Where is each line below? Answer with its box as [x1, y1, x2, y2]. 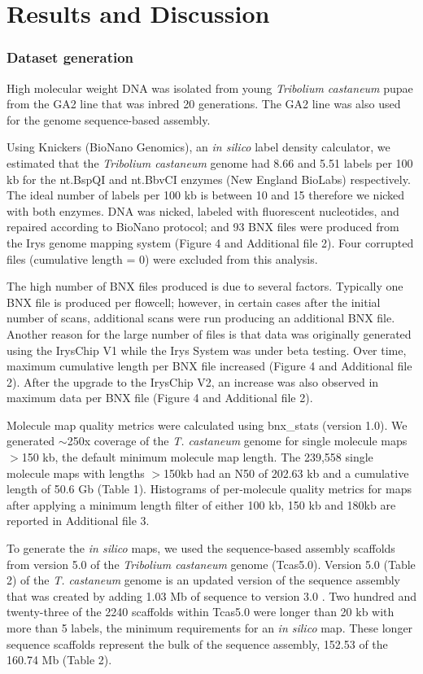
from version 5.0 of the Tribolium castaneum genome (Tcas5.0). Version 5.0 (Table [7, 555, 416, 572]
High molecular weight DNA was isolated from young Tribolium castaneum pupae [7, 79, 413, 96]
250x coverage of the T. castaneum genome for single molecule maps [67, 432, 408, 449]
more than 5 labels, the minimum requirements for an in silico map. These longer [7, 619, 413, 636]
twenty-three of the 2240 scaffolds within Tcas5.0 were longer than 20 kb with [7, 603, 395, 620]
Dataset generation [7, 47, 134, 68]
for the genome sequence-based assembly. [7, 111, 211, 128]
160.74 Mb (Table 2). [7, 651, 112, 668]
